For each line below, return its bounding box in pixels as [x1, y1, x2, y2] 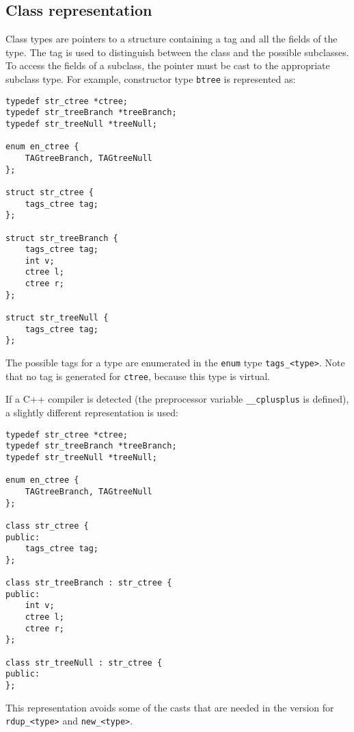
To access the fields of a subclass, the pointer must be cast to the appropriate [5, 58, 330, 73]
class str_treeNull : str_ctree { [5, 657, 163, 668]
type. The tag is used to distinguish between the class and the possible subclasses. [5, 45, 349, 59]
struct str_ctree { [5, 187, 94, 197]
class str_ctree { [5, 520, 89, 531]
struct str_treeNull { [5, 313, 109, 323]
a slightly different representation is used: [5, 405, 178, 420]
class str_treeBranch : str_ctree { [5, 578, 172, 588]
